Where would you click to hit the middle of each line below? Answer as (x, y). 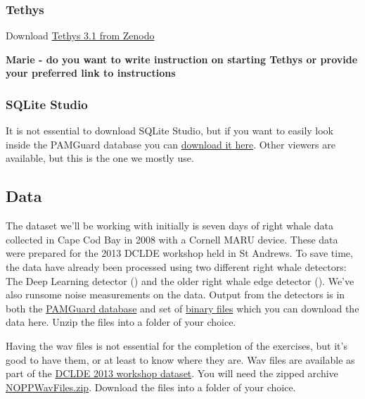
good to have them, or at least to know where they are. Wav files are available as (180, 359)
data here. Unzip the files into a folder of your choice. (121, 322)
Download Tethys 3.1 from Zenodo (80, 36)
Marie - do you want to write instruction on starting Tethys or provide (182, 59)
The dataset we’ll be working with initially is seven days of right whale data (169, 226)
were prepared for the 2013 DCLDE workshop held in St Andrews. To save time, (179, 253)
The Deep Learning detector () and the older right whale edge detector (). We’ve (180, 280)
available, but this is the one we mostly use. (100, 158)
